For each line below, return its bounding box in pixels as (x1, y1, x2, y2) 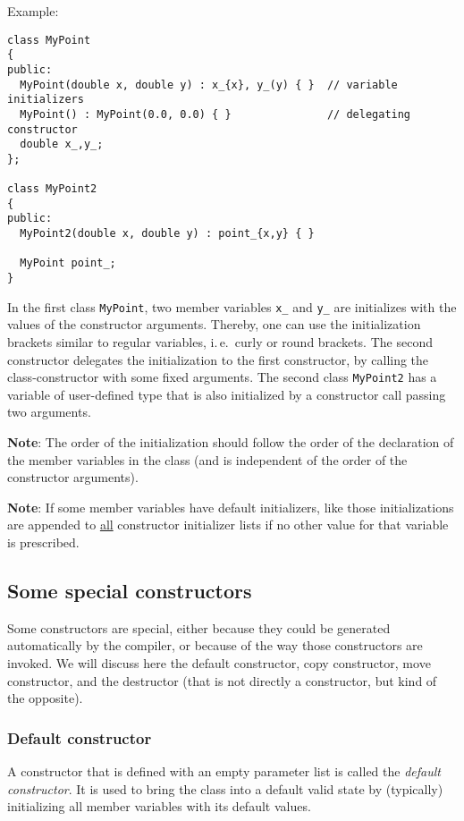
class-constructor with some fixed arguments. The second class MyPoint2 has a (7, 368, 437, 386)
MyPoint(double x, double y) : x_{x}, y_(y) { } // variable (20, 78, 398, 91)
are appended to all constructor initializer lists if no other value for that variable (7, 515, 449, 534)
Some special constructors (7, 576, 252, 604)
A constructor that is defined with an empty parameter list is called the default (7, 761, 441, 780)
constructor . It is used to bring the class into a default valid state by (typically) (7, 779, 443, 798)
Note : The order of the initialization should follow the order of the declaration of (7, 433, 454, 452)
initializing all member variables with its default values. (7, 797, 311, 816)
